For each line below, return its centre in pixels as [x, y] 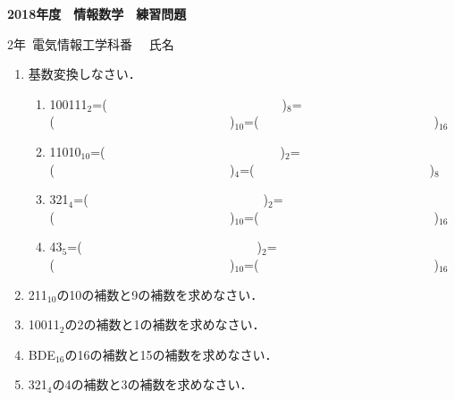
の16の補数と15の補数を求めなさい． [171, 354]
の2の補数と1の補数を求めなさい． [165, 324]
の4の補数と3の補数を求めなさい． [152, 384]
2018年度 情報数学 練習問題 [97, 13]
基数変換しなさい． [84, 74]
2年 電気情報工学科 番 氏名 [91, 43]
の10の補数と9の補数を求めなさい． [160, 294]
